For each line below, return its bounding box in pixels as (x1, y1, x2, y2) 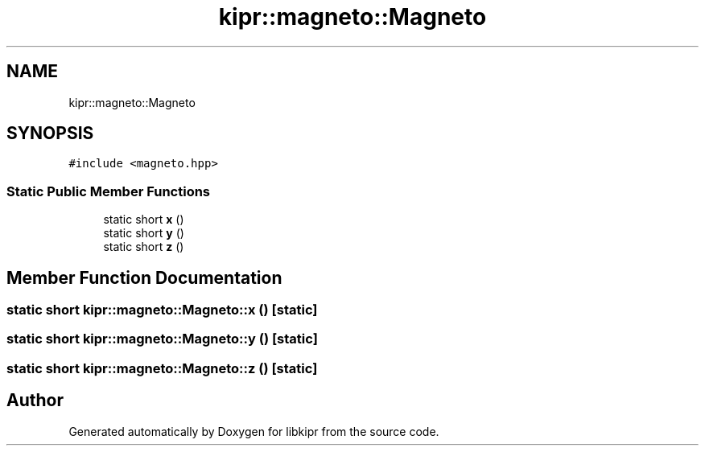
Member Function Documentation (6, 267, 282, 288)
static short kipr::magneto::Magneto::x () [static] (6, 302, 318, 318)
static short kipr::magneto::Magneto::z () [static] (6, 360, 318, 376)
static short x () (103, 212, 184, 227)
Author (6, 390, 64, 411)
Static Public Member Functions (6, 183, 211, 199)
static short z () (103, 240, 184, 254)
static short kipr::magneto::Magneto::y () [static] (6, 331, 318, 347)
